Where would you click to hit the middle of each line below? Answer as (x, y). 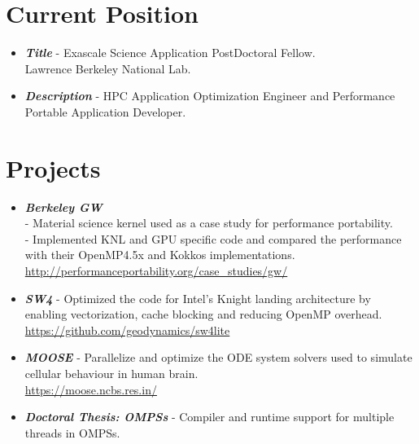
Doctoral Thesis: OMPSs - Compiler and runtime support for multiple (209, 417)
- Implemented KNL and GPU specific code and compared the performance (213, 238)
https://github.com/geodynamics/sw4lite (127, 330)
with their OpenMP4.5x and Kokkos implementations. (160, 255)
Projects (53, 167)
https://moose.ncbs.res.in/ (91, 389)
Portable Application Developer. (105, 111)
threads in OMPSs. (72, 432)
